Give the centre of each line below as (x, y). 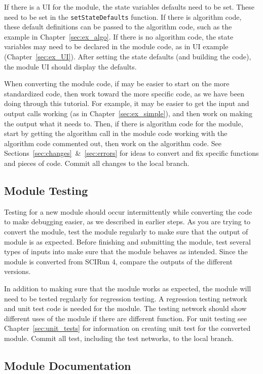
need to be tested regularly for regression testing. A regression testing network (126, 298)
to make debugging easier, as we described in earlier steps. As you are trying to (127, 222)
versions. (17, 271)
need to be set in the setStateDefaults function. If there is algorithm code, (123, 16)
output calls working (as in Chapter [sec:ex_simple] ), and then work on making (128, 113)
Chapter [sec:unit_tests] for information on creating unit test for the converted (127, 328)
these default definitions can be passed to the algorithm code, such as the (118, 27)
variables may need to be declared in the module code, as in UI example (116, 46)
